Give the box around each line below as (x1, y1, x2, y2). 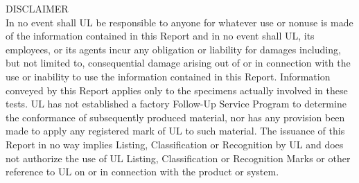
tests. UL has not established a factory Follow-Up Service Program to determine (6, 96, 347, 111)
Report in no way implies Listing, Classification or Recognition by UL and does (6, 137, 344, 151)
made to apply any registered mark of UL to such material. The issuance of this (6, 123, 345, 138)
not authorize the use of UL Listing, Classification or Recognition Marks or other (6, 150, 351, 165)
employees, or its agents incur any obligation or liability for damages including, (6, 42, 341, 56)
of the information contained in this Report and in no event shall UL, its (6, 28, 315, 43)
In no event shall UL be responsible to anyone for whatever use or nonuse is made (6, 15, 353, 29)
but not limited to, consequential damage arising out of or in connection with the (6, 55, 351, 70)
